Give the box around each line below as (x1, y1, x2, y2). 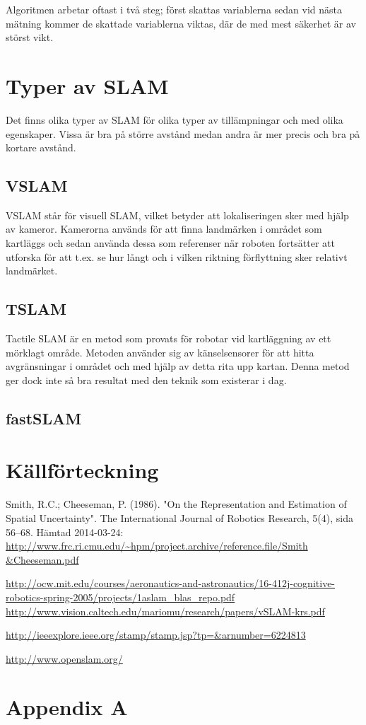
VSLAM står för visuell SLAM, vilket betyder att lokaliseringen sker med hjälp (6, 207, 349, 222)
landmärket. (6, 263, 58, 278)
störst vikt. (6, 30, 54, 45)
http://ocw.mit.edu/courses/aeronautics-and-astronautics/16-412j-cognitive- (6, 576, 336, 591)
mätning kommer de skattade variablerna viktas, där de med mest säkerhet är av (6, 16, 356, 30)
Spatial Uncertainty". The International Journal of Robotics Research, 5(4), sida (6, 510, 353, 525)
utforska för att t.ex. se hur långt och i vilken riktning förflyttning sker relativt (6, 249, 348, 264)
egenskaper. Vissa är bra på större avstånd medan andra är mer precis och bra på (6, 126, 360, 141)
